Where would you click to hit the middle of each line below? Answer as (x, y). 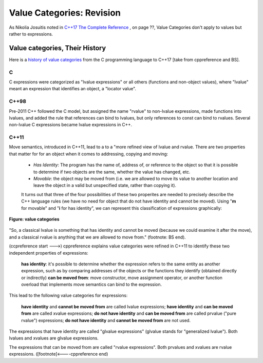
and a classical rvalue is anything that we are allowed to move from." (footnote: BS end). (97, 237)
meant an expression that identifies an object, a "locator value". (73, 89)
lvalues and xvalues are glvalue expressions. (54, 338)
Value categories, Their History (57, 48)
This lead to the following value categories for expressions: (68, 296)
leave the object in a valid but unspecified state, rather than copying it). (105, 185)
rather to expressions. (31, 34)
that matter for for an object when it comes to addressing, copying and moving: (88, 154)
